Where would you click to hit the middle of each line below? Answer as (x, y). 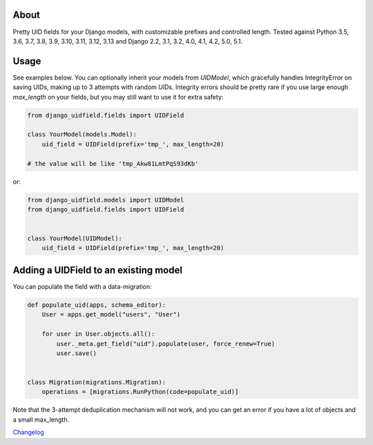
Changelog (28, 433)
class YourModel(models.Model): (82, 134)
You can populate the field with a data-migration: (82, 286)
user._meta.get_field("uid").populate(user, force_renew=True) (166, 343)
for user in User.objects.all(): (98, 334)
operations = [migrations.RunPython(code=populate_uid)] (140, 392)
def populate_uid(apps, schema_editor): (96, 305)
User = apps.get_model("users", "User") (111, 315)
